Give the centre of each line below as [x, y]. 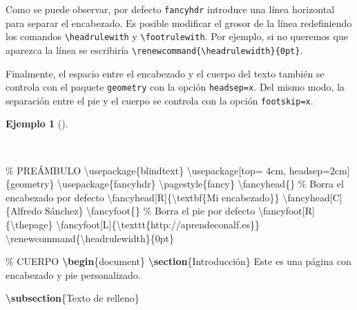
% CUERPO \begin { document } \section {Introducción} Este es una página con [178, 261]
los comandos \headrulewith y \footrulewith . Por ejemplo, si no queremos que [177, 36]
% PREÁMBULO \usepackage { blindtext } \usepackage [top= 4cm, [146, 170]
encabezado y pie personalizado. [73, 274]
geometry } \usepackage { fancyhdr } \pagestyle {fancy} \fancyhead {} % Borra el [177, 184]
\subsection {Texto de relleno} [73, 298]
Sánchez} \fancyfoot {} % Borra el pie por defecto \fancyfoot [173, 211]
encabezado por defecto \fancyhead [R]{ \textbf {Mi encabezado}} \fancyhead [168, 197]
